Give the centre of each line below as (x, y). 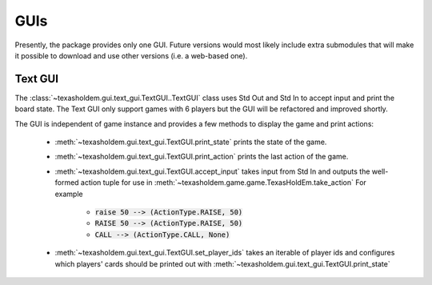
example (69, 194)
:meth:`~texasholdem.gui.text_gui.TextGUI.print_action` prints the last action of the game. (202, 157)
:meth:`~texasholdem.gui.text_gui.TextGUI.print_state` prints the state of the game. (191, 142)
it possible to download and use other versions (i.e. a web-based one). (131, 55)
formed (67, 183)
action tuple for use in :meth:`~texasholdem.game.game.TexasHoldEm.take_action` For (224, 183)
